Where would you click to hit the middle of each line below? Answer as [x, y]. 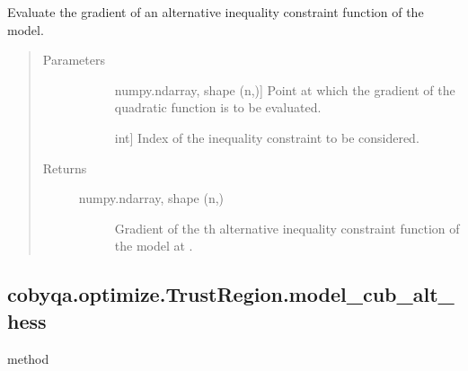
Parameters [74, 60]
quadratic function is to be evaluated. [218, 107]
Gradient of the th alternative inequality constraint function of [287, 228]
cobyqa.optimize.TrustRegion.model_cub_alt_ [231, 294]
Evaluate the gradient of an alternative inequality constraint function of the [216, 12]
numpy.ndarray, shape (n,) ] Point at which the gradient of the [285, 89]
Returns [65, 168]
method [28, 358]
